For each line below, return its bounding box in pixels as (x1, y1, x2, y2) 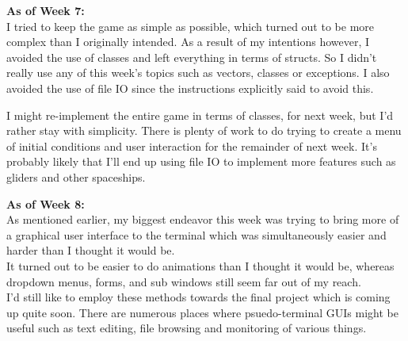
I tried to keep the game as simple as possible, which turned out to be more (6, 17, 375, 34)
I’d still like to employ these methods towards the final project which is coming (6, 289, 391, 305)
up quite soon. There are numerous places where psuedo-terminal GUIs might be (6, 304, 398, 320)
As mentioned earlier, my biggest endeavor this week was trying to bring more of (6, 211, 399, 228)
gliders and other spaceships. (6, 168, 146, 185)
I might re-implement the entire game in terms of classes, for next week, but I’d (6, 106, 394, 123)
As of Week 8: (6, 195, 85, 212)
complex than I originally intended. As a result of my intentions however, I (6, 33, 370, 50)
